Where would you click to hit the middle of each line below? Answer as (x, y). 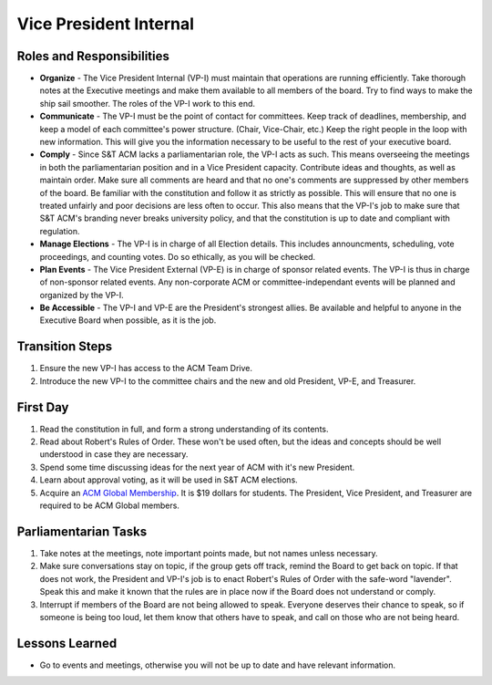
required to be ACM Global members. (109, 505)
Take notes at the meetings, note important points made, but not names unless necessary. (209, 553)
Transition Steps (65, 347)
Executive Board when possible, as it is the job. (128, 320)
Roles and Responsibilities (93, 56)
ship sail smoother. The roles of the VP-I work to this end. (147, 103)
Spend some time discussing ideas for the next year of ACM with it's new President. (197, 467)
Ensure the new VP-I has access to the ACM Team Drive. (146, 368)
